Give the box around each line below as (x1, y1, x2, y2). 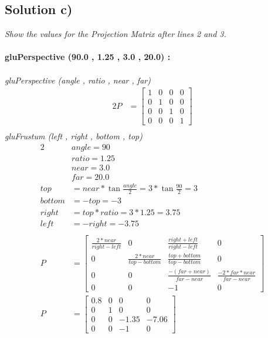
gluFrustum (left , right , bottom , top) (5, 130, 143, 142)
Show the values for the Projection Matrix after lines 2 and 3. (5, 28, 226, 40)
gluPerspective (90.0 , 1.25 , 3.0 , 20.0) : (5, 51, 171, 63)
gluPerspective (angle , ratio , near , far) (5, 73, 151, 86)
